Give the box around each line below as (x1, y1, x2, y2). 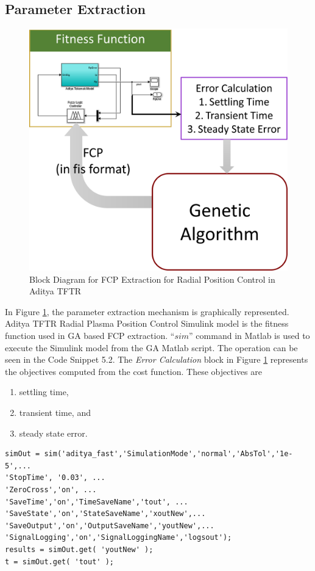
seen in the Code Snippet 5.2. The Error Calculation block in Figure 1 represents (5, 353, 308, 366)
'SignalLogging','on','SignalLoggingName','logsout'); (5, 533, 232, 542)
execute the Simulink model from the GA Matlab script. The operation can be (5, 341, 298, 354)
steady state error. (19, 426, 88, 439)
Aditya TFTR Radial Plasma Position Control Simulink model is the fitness (5, 317, 289, 330)
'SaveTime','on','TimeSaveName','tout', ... (5, 497, 188, 506)
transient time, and (19, 406, 91, 418)
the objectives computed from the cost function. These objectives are (5, 365, 262, 377)
